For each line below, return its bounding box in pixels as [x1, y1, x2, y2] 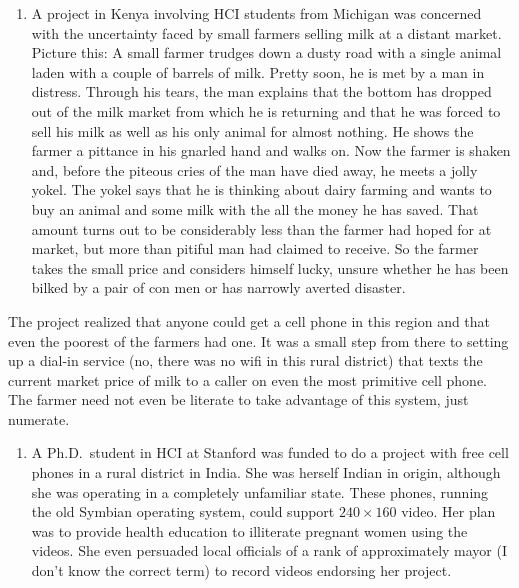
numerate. [8, 408, 70, 429]
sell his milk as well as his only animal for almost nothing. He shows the [31, 120, 474, 141]
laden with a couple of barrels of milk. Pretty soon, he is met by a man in [31, 61, 485, 82]
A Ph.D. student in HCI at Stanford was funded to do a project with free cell [31, 442, 509, 463]
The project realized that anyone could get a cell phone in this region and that [8, 310, 491, 331]
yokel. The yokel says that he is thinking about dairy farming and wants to [31, 179, 492, 200]
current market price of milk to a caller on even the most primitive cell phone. [8, 369, 487, 390]
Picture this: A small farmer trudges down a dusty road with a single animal [31, 42, 502, 63]
